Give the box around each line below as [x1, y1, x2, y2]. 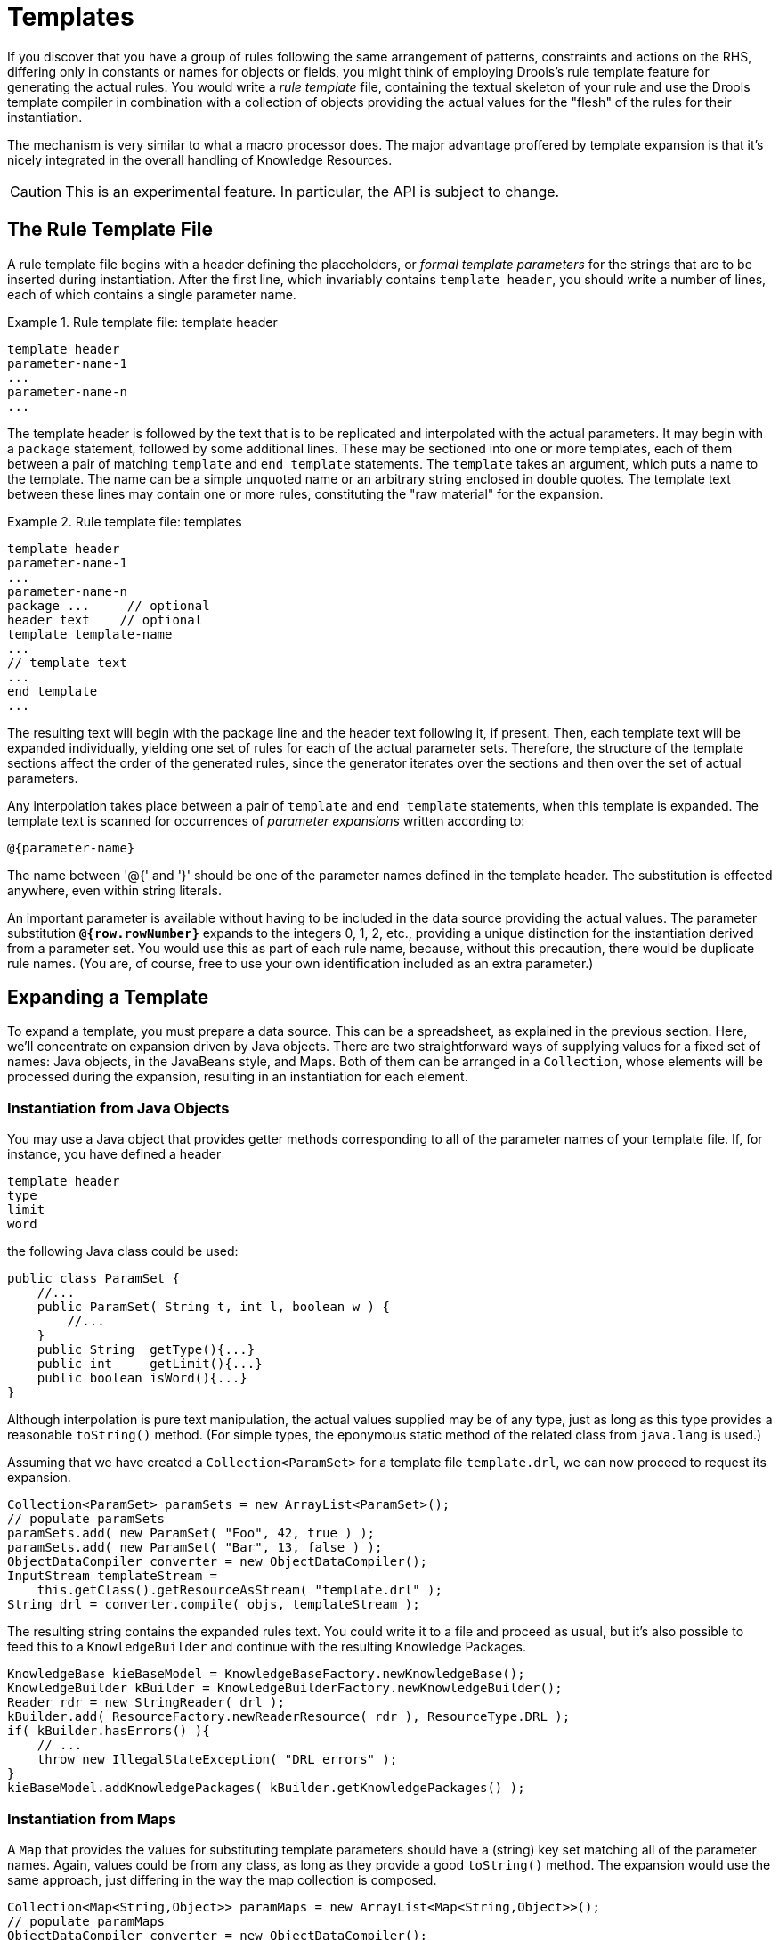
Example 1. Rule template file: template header [7, 314, 278, 330]
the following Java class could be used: [7, 1243, 239, 1259]
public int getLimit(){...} [37, 1357, 263, 1372]
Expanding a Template [7, 986, 209, 1009]
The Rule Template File [7, 218, 213, 241]
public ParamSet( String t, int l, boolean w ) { [37, 1300, 390, 1315]
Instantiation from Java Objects [7, 1098, 230, 1117]
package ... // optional [7, 598, 210, 613]
